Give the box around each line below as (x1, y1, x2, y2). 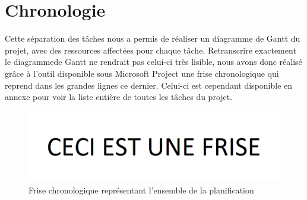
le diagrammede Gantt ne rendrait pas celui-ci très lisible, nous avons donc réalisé (5, 55, 302, 68)
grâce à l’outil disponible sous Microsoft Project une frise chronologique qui (5, 67, 279, 79)
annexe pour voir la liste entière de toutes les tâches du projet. (5, 90, 233, 103)
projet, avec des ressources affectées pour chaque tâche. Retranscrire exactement (5, 43, 296, 56)
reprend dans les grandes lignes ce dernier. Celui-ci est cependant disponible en (5, 79, 293, 91)
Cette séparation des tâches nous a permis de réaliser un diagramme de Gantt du (5, 32, 300, 45)
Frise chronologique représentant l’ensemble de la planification (29, 183, 254, 196)
